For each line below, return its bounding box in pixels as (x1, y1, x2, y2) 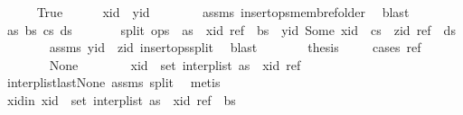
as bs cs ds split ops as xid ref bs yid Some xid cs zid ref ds (6, 20, 456, 39)
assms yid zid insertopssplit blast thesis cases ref (49, 38, 421, 57)
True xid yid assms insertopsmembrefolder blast (36, 3, 410, 21)
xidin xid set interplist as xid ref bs (6, 90, 236, 109)
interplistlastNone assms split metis (6, 73, 221, 92)
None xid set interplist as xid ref (49, 55, 301, 74)
